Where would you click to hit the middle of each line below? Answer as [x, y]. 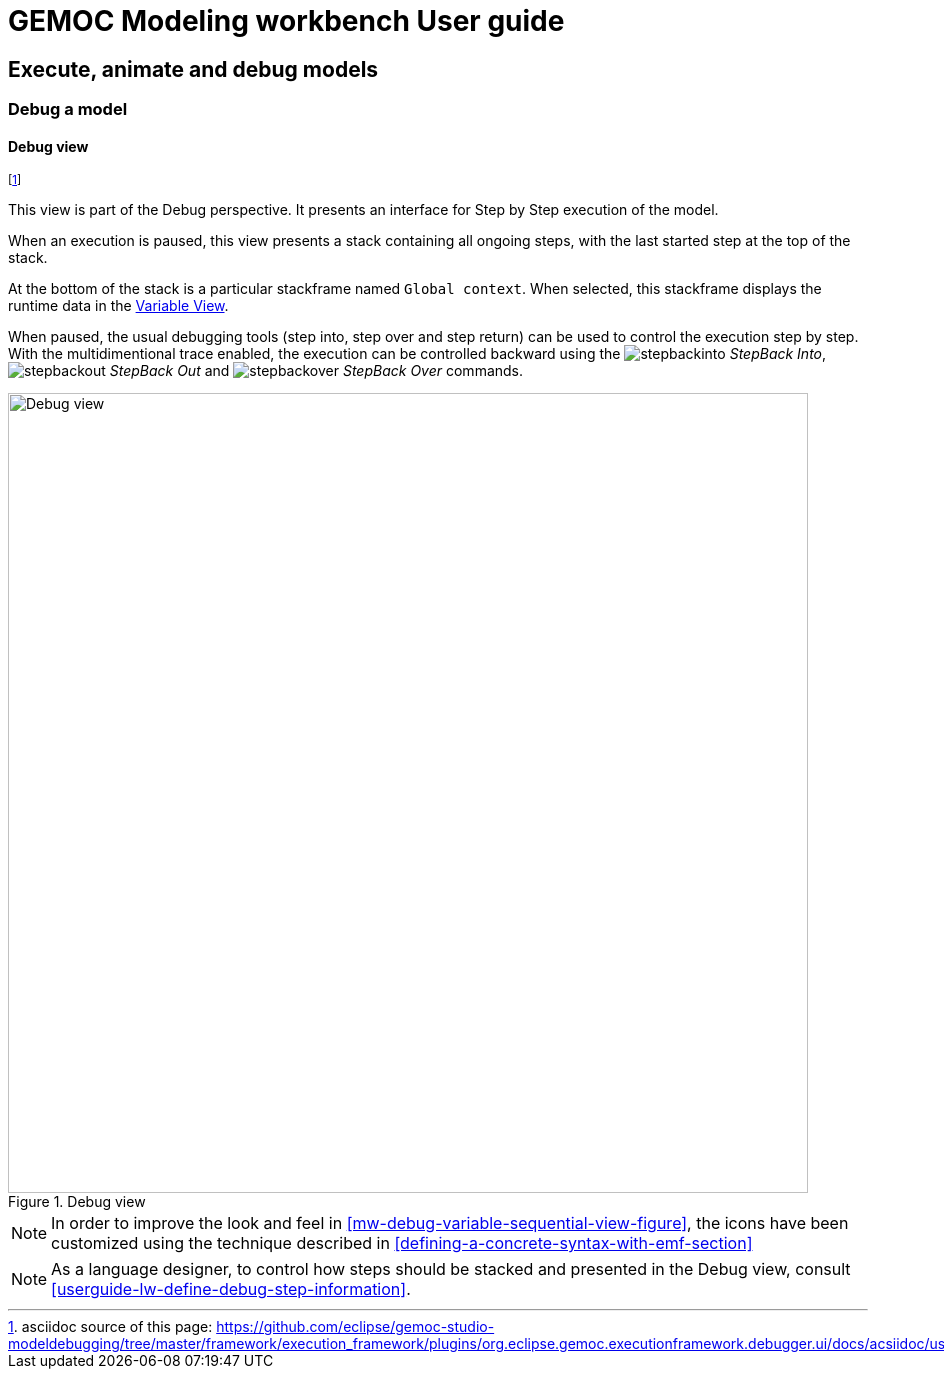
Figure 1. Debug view [77, 1202]
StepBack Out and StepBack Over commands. [316, 371]
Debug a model [68, 109]
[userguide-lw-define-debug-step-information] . [231, 1289]
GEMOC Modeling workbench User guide [286, 21]
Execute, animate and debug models [193, 69]
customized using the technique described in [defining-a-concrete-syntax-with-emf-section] [402, 1243]
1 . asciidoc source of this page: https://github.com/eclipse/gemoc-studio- [251, 1327]
